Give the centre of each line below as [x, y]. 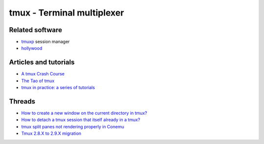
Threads [22, 101]
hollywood [32, 48]
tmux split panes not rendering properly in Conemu [73, 126]
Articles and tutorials [42, 63]
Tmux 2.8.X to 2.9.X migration [51, 133]
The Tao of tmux [38, 81]
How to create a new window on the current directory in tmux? [84, 113]
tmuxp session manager [45, 42]
